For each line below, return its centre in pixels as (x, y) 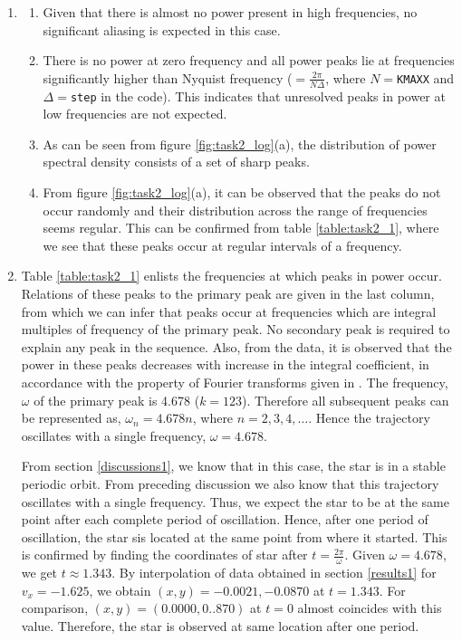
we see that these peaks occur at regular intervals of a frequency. (222, 245)
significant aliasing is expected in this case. (162, 29)
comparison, (55, 608)
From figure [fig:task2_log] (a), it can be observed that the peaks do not (242, 192)
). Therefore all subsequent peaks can (346, 400)
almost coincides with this (370, 608)
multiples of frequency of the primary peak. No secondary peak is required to (236, 329)
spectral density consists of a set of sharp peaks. (176, 162)
